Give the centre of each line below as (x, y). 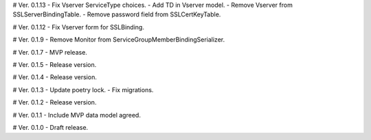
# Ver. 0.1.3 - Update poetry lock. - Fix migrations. (83, 89)
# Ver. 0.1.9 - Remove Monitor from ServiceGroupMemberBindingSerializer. (119, 40)
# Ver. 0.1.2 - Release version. (55, 102)
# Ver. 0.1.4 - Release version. (55, 77)
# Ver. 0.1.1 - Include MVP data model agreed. (77, 115)
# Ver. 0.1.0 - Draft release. (50, 127)
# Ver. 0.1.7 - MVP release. (50, 52)
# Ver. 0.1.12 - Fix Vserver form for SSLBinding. (78, 27)
